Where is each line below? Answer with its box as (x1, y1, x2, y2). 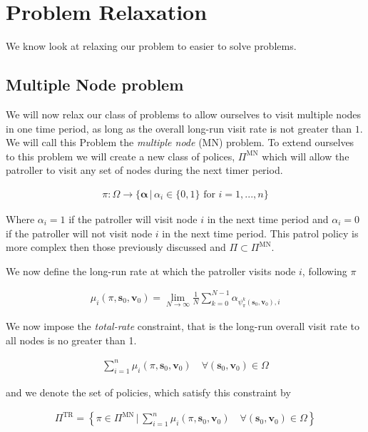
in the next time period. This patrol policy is (162, 225, 359, 240)
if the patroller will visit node (68, 211, 198, 226)
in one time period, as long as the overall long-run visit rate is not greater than (6, 120, 352, 135)
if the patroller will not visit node (6, 225, 153, 240)
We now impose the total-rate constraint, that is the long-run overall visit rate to (6, 319, 359, 334)
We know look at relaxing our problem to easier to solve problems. (6, 38, 297, 53)
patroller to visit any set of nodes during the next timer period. (6, 163, 283, 178)
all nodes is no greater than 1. (6, 332, 137, 347)
